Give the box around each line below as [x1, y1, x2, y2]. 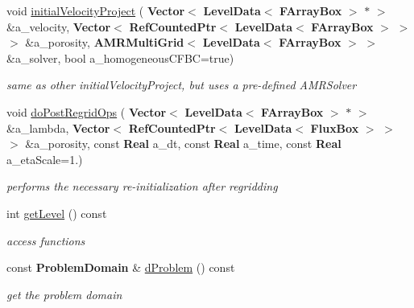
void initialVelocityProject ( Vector [6, 2, 185, 18]
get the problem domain [6, 285, 122, 302]
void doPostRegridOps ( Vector [6, 103, 167, 120]
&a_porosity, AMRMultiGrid [25, 34, 184, 51]
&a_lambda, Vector [6, 119, 110, 136]
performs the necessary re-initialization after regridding [6, 178, 278, 195]
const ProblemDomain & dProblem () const [6, 259, 235, 276]
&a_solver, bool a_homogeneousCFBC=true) [6, 49, 234, 66]
